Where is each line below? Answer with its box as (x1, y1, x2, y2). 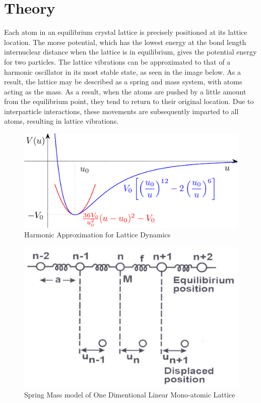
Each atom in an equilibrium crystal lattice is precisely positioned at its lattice (4, 27, 247, 37)
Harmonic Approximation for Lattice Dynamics (24, 229, 171, 240)
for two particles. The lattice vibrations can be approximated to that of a (4, 56, 231, 67)
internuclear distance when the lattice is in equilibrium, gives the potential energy (4, 46, 257, 57)
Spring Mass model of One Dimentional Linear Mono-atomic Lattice (24, 389, 235, 399)
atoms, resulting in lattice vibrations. (4, 116, 119, 126)
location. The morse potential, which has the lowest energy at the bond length (4, 36, 246, 47)
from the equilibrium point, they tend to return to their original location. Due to (4, 96, 254, 107)
